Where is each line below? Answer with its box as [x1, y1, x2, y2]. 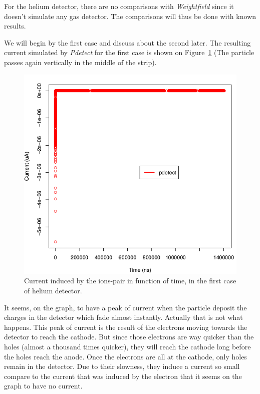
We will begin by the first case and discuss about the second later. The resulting [4, 37, 251, 48]
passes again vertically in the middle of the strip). [4, 57, 157, 67]
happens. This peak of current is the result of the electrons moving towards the [4, 321, 247, 332]
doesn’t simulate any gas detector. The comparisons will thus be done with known [4, 11, 256, 21]
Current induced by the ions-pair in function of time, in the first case [24, 275, 236, 286]
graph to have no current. [4, 380, 83, 391]
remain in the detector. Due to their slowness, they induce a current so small [4, 361, 240, 371]
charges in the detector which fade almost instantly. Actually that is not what [4, 312, 243, 322]
